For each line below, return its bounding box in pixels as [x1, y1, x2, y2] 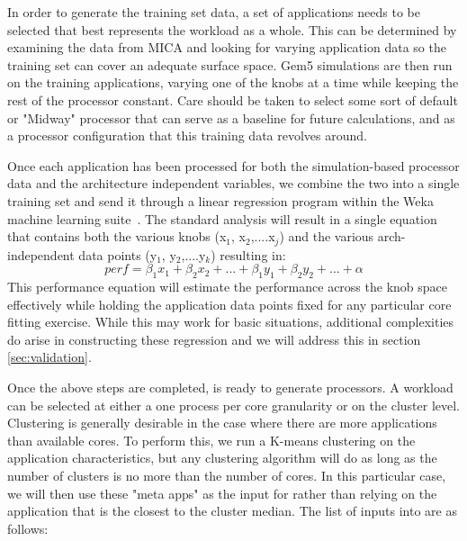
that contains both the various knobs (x [7, 227, 227, 246]
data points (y [78, 245, 157, 264]
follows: [7, 518, 49, 537]
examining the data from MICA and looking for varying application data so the [7, 38, 446, 57]
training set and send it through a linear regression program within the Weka [7, 191, 434, 210]
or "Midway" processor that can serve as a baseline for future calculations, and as [7, 108, 455, 127]
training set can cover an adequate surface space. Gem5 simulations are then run [7, 55, 453, 74]
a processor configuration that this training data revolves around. [7, 126, 367, 145]
